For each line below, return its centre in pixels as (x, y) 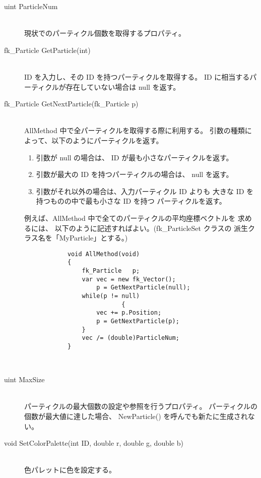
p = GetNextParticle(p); (138, 321)
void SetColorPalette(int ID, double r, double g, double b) (94, 443)
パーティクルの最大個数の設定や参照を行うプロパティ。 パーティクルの (141, 406)
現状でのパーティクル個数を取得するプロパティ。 (105, 33)
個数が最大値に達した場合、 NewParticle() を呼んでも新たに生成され (136, 416)
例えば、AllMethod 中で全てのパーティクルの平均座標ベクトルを (130, 218)
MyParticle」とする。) (93, 238)
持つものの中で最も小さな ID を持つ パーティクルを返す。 (131, 201)
